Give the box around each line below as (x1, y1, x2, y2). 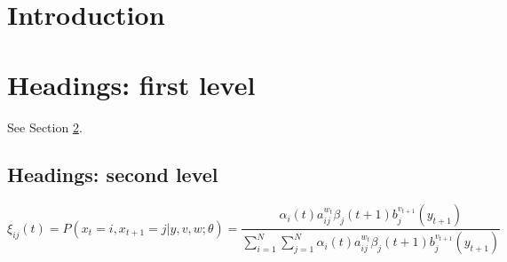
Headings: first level (7, 66, 256, 102)
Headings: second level (7, 161, 218, 188)
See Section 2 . (7, 117, 83, 136)
